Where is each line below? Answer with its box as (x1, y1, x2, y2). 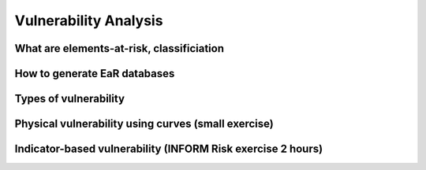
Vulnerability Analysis (14, 12, 163, 29)
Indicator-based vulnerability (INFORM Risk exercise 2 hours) (14, 142, 323, 156)
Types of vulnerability (14, 92, 125, 105)
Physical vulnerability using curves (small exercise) (14, 117, 274, 131)
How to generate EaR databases (14, 67, 175, 80)
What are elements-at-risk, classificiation (14, 42, 225, 55)
